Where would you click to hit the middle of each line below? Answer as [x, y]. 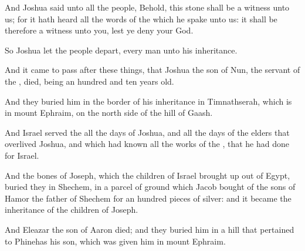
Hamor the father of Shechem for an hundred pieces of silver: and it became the [148, 198]
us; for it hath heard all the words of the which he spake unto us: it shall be [141, 19]
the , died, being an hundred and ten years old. [89, 81]
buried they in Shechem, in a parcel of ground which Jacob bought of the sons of [150, 187]
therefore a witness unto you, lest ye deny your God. [99, 30]
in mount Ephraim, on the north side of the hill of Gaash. [109, 113]
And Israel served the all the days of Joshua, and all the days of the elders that [147, 132]
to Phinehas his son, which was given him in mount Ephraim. [115, 241]
